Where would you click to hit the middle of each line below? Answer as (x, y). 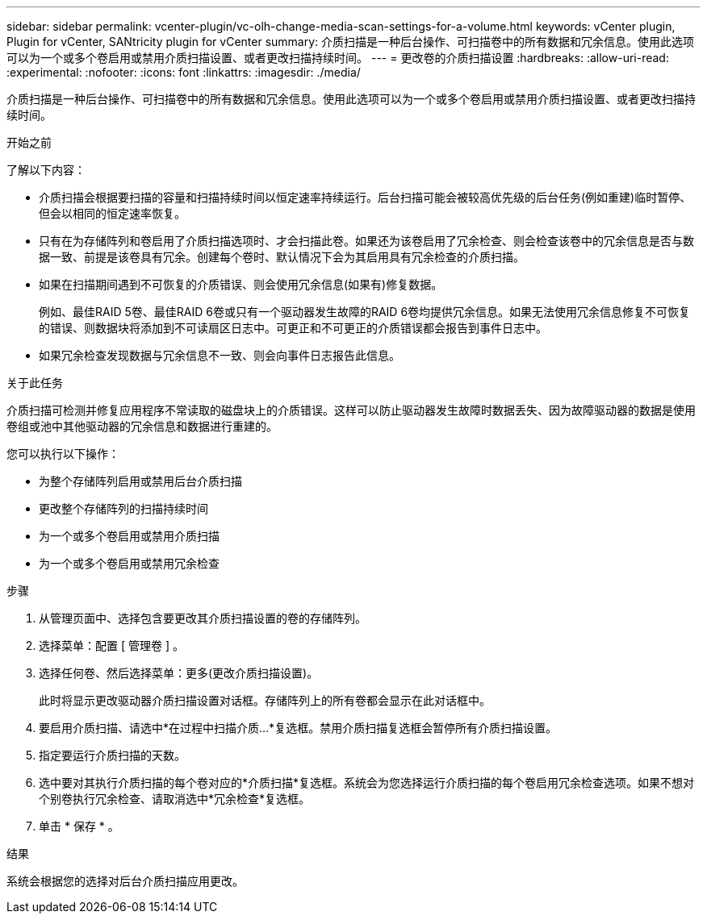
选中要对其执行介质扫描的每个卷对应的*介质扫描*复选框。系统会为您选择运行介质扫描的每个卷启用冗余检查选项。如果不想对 (367, 783)
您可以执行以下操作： (63, 454)
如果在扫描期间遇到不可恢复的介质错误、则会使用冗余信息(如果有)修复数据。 (241, 284)
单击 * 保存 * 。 (79, 826)
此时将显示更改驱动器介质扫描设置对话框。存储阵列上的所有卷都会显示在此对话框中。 (265, 700)
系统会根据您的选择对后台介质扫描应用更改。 (125, 881)
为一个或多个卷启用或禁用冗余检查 (129, 563)
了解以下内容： (46, 170)
